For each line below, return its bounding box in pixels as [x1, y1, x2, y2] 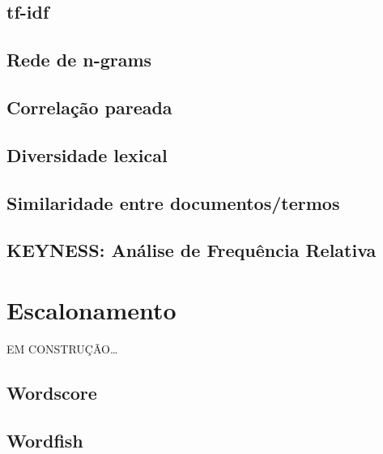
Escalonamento [6, 293, 177, 326]
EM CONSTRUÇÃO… [6, 340, 118, 357]
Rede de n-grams [6, 47, 152, 72]
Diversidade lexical [6, 142, 168, 167]
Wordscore [6, 379, 97, 405]
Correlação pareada [6, 94, 172, 119]
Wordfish [6, 427, 83, 452]
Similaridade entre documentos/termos [6, 190, 340, 215]
